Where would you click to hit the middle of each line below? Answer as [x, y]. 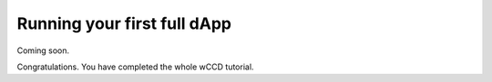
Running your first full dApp [124, 23]
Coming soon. [43, 50]
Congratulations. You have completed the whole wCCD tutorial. [135, 67]
